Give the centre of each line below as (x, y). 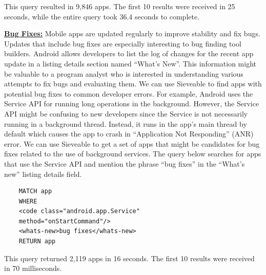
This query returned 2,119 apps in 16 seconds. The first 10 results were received (129, 258)
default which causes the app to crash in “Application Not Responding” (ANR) (129, 134)
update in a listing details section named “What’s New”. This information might (130, 63)
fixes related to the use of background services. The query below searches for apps (133, 154)
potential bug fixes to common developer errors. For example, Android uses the (129, 93)
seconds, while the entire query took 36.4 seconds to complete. (102, 16)
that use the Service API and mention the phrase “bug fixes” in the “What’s (125, 163)
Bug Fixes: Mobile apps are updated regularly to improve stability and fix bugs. (132, 33)
